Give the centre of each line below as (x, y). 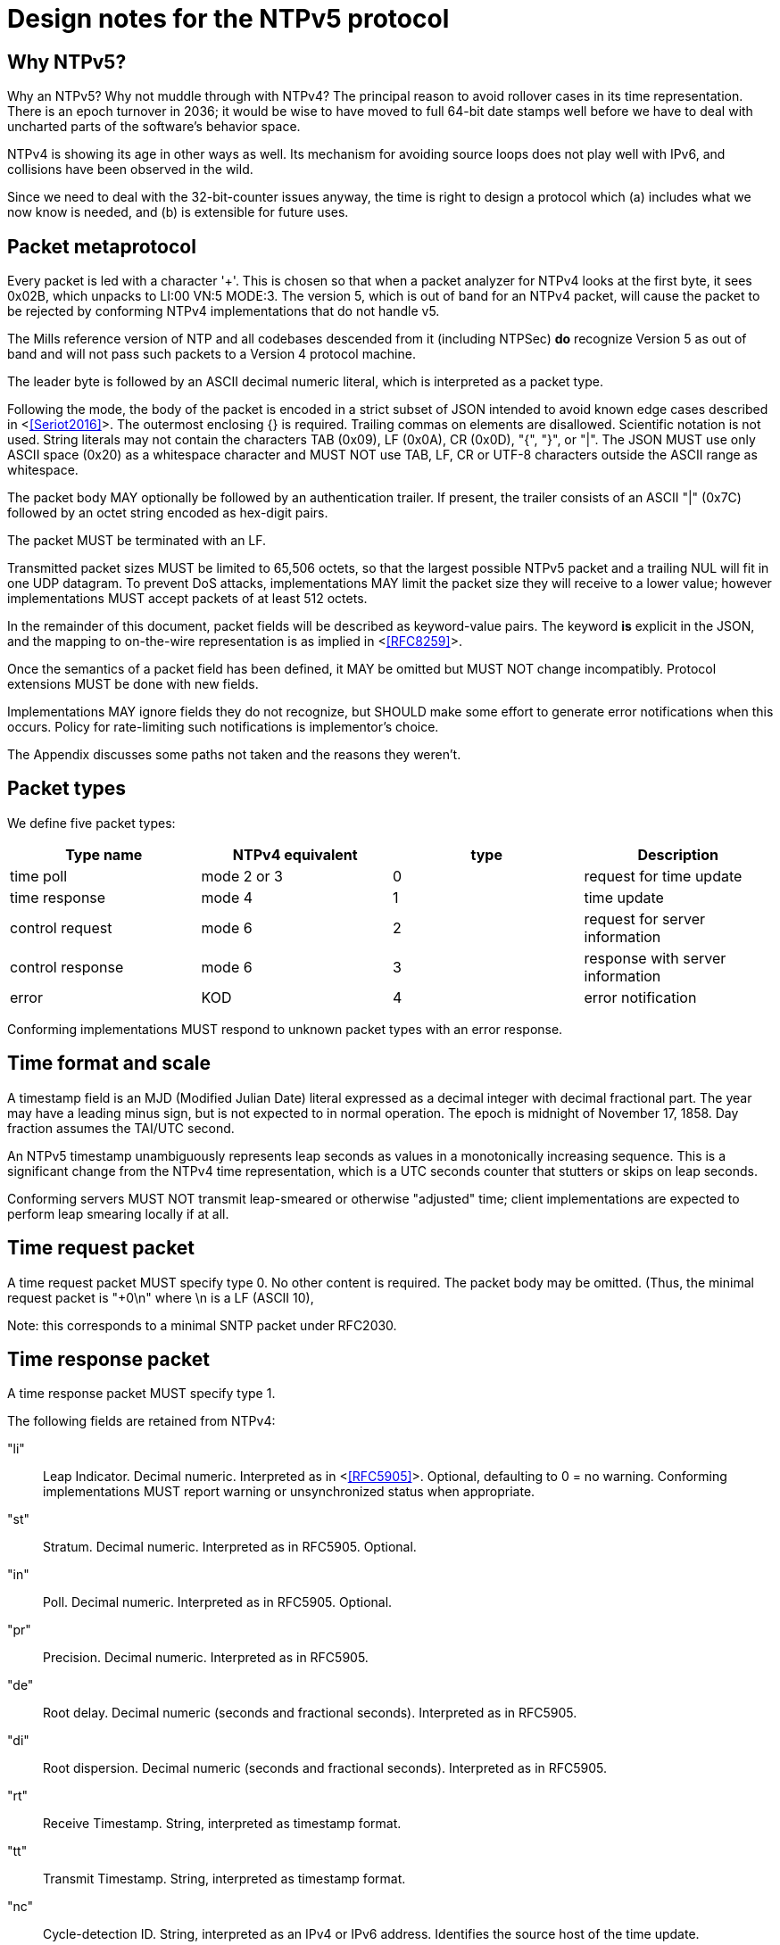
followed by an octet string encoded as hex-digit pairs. (168, 513)
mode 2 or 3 (242, 876)
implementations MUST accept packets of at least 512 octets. (187, 599)
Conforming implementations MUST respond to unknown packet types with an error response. (285, 1029)
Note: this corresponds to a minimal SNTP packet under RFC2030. (202, 1325)
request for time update (663, 876)
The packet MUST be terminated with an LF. (137, 541)
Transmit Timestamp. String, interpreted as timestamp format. (224, 1879)
